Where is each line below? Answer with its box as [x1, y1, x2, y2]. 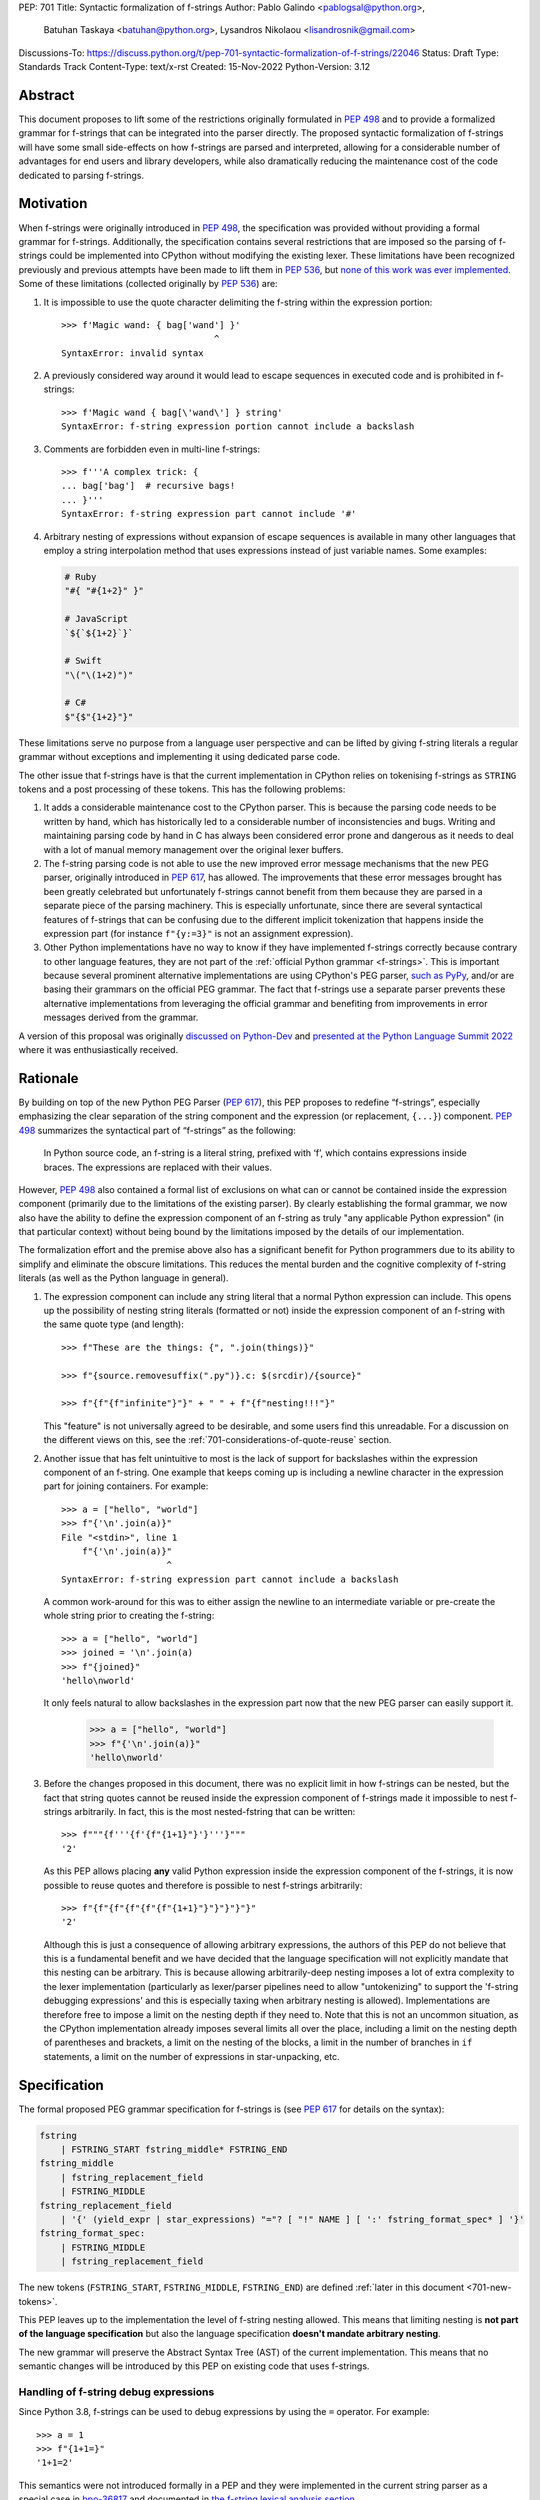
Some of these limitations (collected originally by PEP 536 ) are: [18, 278, 279, 290]
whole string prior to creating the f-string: [43, 1610, 215, 1622]
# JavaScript [64, 613, 129, 625]
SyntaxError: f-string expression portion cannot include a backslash [61, 421, 415, 432]
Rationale [18, 1070, 79, 1087]
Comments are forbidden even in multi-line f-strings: [43, 443, 260, 455]
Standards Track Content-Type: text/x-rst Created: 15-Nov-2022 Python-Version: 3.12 [18, 61, 370, 73]
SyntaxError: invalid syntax [61, 347, 204, 359]
